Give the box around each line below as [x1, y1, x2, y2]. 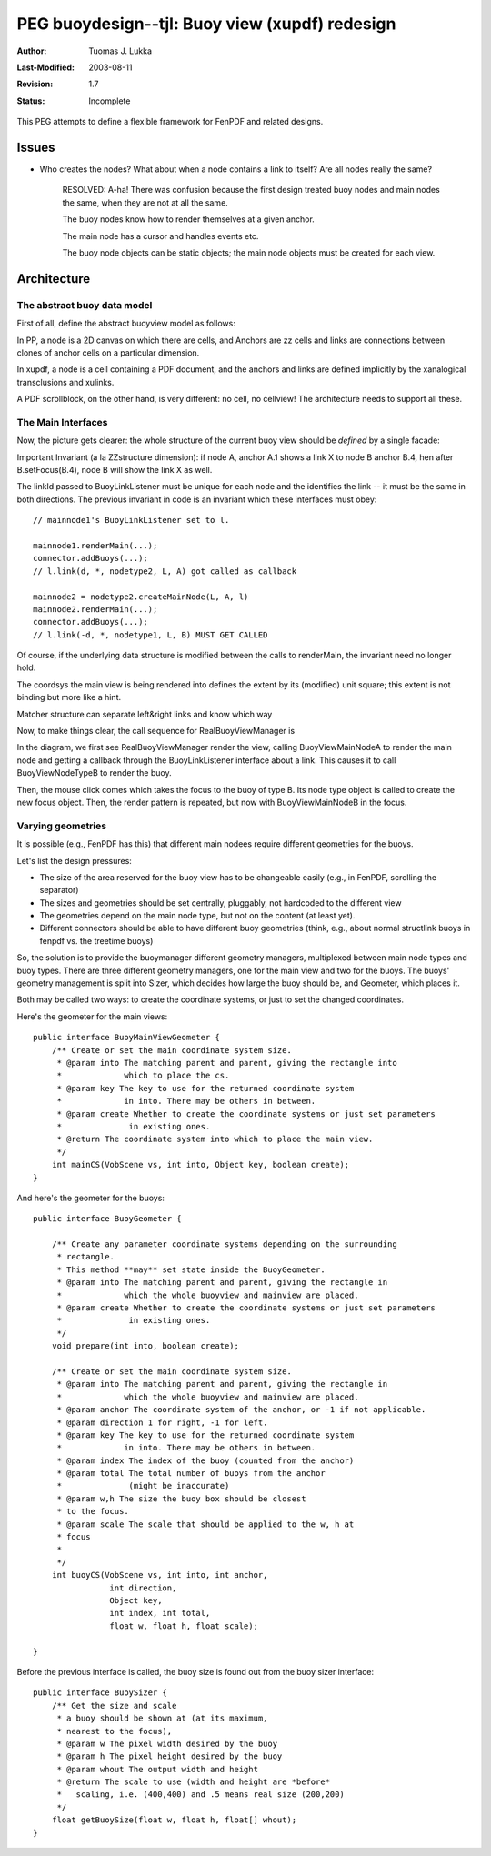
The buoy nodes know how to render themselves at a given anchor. [62, 214, 316, 225]
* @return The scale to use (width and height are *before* [56, 1777, 331, 1787]
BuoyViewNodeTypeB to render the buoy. [16, 767, 172, 778]
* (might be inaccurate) [56, 1480, 230, 1491]
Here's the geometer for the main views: [16, 1010, 168, 1022]
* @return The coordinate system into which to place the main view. [56, 1134, 374, 1145]
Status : [16, 95, 45, 106]
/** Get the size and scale [51, 1700, 177, 1711]
